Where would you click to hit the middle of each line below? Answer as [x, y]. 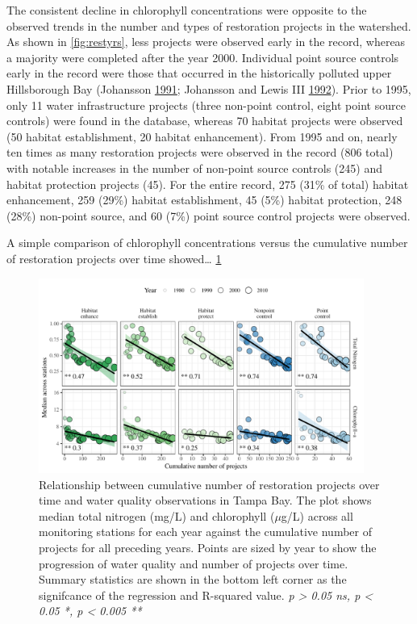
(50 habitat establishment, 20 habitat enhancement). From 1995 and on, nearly [202, 136]
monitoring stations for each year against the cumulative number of [205, 532]
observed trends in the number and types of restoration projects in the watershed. [209, 25]
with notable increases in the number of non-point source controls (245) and [194, 168]
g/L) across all [317, 515]
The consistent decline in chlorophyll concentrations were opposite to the [187, 10]
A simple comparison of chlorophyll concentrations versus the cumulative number [207, 243]
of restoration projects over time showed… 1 [114, 258]
